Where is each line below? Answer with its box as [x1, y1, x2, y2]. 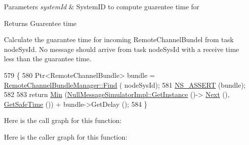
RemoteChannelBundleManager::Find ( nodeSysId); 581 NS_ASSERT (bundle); [4, 79, 246, 90]
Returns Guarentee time [4, 18, 77, 28]
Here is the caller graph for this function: [4, 131, 128, 142]
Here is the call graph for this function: [4, 115, 122, 125]
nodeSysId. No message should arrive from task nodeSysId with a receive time [4, 44, 239, 54]
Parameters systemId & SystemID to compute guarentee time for [4, 1, 199, 11]
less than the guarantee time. [4, 53, 91, 64]
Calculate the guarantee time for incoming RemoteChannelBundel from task [4, 34, 234, 45]
